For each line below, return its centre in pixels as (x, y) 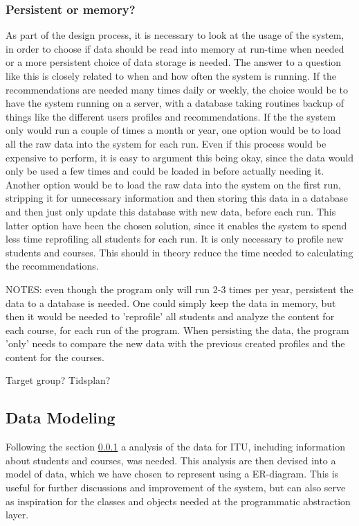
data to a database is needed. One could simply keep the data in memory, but (171, 303)
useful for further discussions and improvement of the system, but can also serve (176, 488)
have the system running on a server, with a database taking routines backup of (175, 103)
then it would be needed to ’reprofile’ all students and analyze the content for (170, 316)
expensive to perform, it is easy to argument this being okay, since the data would (179, 157)
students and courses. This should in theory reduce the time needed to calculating (179, 252)
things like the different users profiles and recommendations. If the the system (171, 116)
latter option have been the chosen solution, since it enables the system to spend (176, 225)
